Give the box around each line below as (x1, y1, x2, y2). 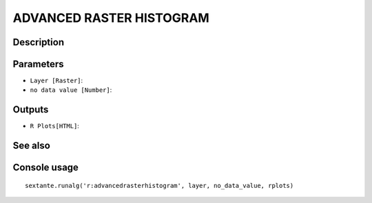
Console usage (12, 162, 79, 174)
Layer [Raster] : (30, 76, 83, 85)
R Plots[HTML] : (30, 122, 79, 130)
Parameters (12, 58, 64, 70)
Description (12, 36, 65, 48)
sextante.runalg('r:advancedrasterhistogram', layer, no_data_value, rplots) (25, 182, 294, 189)
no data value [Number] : (30, 86, 112, 94)
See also (12, 140, 51, 152)
